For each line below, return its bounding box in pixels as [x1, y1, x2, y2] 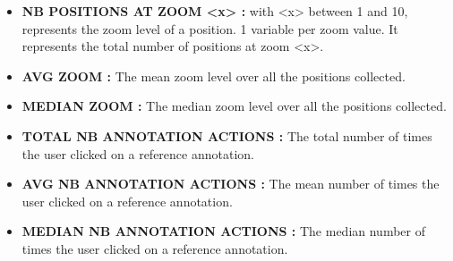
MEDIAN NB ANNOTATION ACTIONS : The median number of [21, 222, 426, 240]
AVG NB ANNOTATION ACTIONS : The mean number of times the [21, 174, 440, 193]
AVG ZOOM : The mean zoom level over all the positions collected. [21, 66, 406, 85]
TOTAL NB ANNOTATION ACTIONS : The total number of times [21, 126, 432, 145]
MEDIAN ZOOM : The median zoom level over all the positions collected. [21, 97, 447, 115]
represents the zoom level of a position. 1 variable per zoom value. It [21, 19, 398, 38]
